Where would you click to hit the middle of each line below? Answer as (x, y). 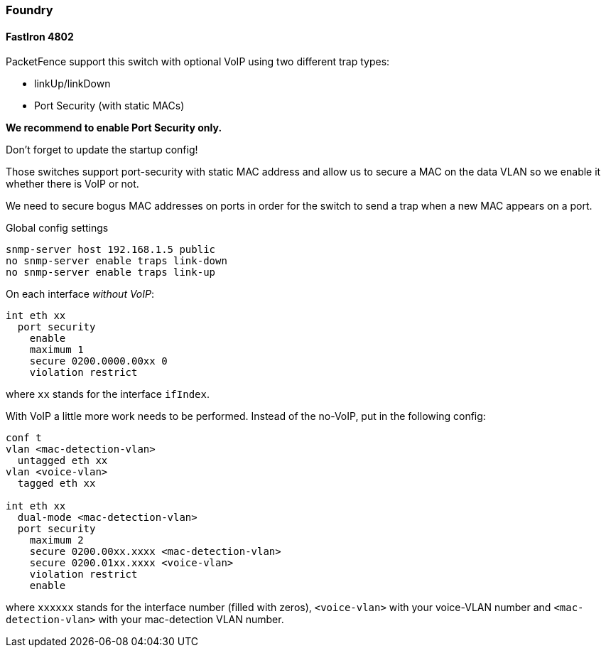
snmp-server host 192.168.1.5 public (111, 250)
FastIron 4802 (40, 36)
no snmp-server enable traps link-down (117, 261)
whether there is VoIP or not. (72, 184)
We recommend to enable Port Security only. (114, 128)
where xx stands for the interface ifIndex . (108, 394)
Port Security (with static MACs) (109, 106)
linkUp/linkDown (72, 84)
